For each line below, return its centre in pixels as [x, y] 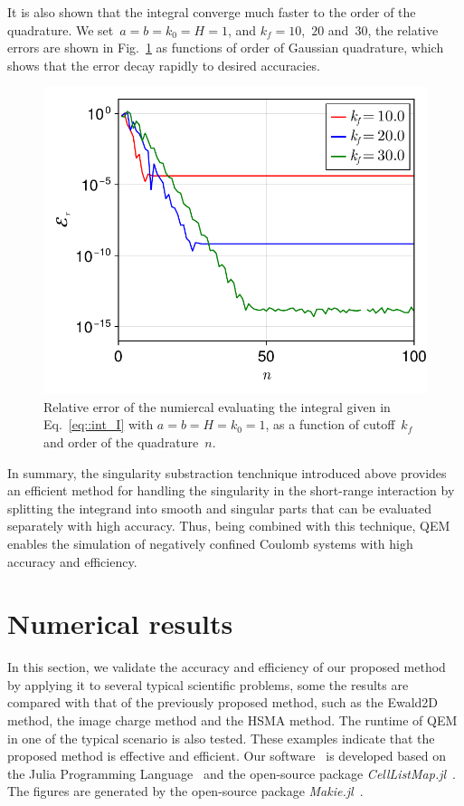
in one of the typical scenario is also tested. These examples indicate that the [221, 738]
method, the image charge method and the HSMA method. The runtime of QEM [232, 720]
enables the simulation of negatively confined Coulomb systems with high [210, 543]
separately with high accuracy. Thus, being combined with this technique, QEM [229, 526]
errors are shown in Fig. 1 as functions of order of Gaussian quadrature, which [226, 48]
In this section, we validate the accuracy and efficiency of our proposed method [227, 667]
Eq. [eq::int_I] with [99, 424]
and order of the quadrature [121, 442]
